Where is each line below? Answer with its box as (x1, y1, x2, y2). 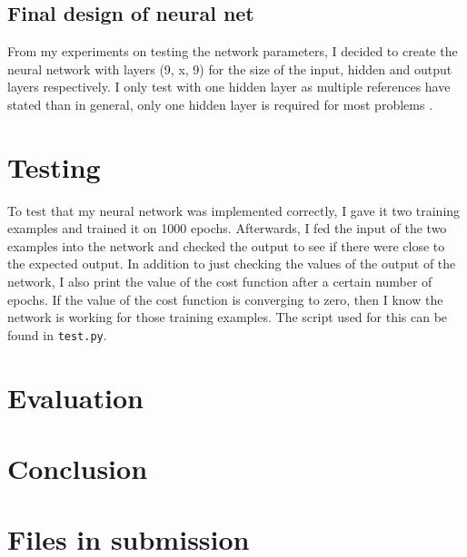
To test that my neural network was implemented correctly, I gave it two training (7, 200, 461, 220)
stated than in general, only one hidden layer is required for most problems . (7, 94, 433, 113)
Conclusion (7, 450, 148, 487)
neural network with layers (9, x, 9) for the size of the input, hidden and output (7, 59, 452, 78)
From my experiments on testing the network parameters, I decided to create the (7, 42, 458, 61)
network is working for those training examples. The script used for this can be (7, 308, 448, 327)
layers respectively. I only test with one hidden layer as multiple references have (7, 77, 451, 96)
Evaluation (7, 378, 144, 415)
